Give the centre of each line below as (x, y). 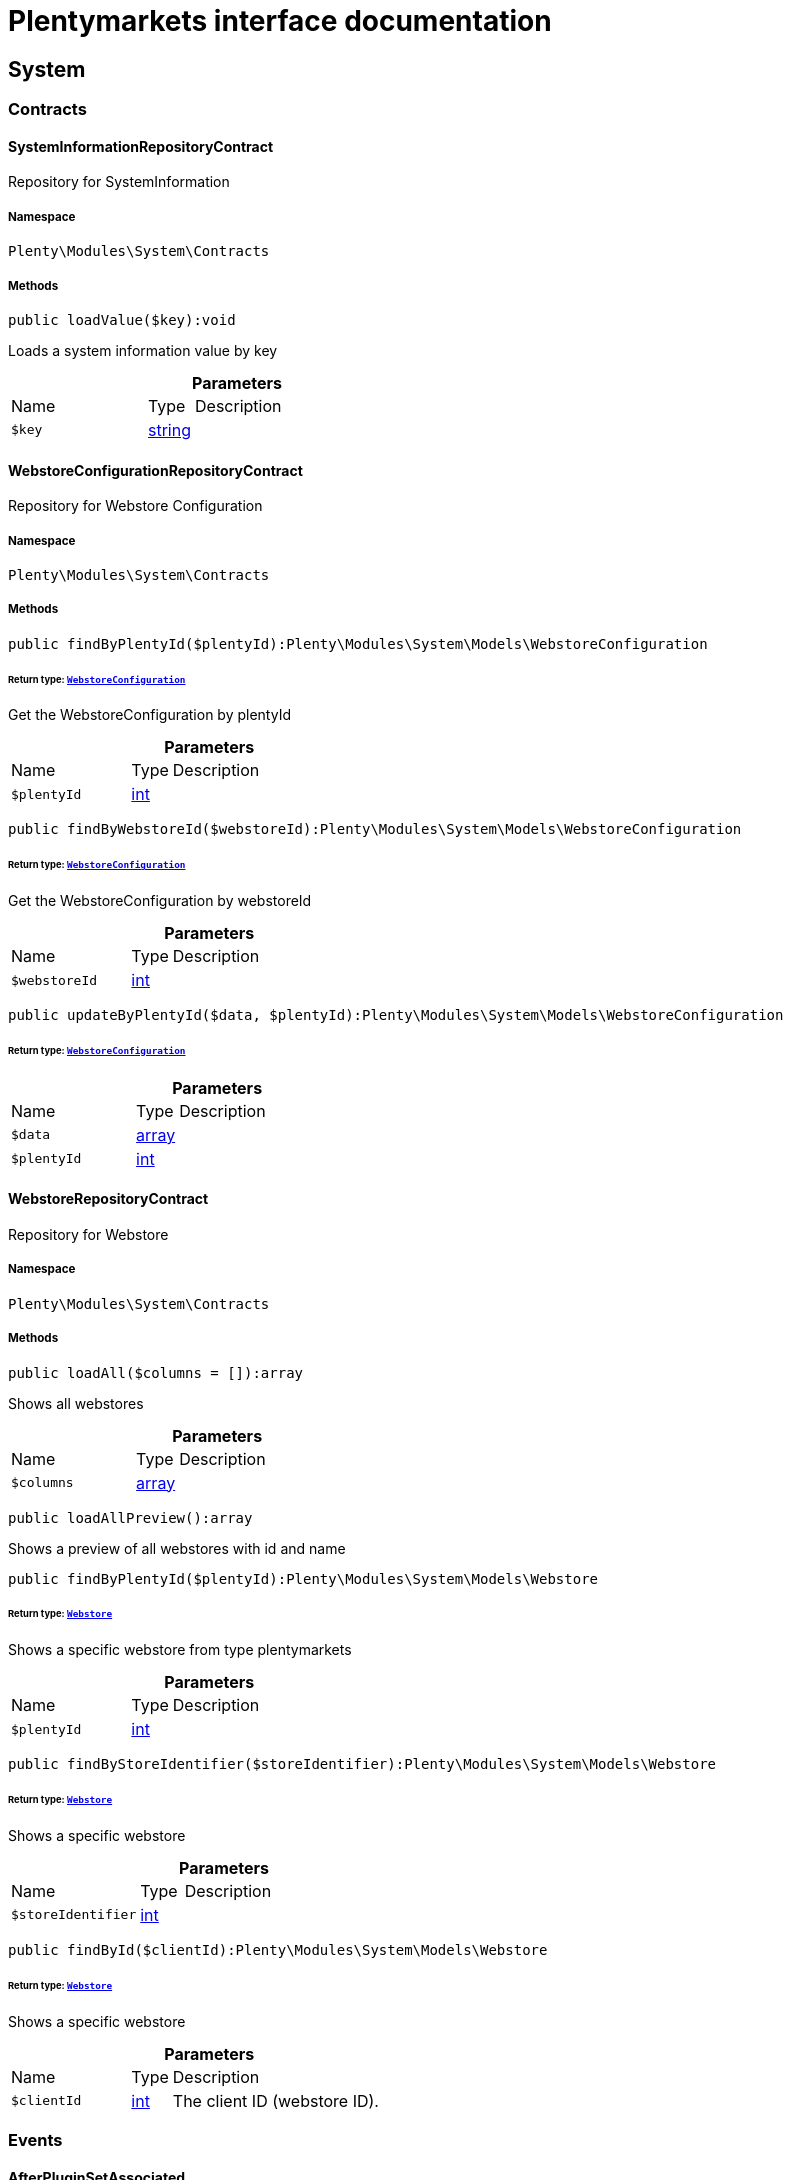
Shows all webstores (76, 1403)
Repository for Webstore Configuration (135, 506)
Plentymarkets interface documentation (280, 21)
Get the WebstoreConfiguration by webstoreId (160, 901)
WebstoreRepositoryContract (108, 1199)
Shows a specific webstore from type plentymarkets (180, 1650)
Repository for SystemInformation (119, 182)
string (169, 429)
